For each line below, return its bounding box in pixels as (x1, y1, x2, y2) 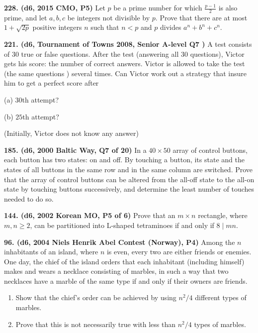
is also (218, 2, 238, 12)
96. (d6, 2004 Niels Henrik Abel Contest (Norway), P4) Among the (4, 236, 235, 247)
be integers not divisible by (67, 12, 150, 22)
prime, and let (4, 12, 47, 22)
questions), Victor (190, 48, 245, 59)
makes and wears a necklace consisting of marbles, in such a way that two (4, 266, 229, 276)
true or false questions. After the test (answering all (21, 48, 179, 59)
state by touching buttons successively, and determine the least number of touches (4, 184, 255, 194)
